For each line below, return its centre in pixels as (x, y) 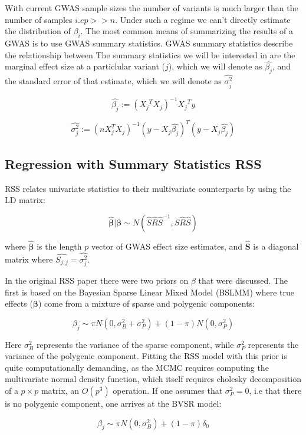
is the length (59, 246)
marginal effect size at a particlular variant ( (85, 66)
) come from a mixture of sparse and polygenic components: (147, 303)
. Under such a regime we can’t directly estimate (203, 19)
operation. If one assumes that (168, 391)
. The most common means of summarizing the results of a (187, 31)
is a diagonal (276, 246)
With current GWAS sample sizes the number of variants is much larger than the (152, 8)
